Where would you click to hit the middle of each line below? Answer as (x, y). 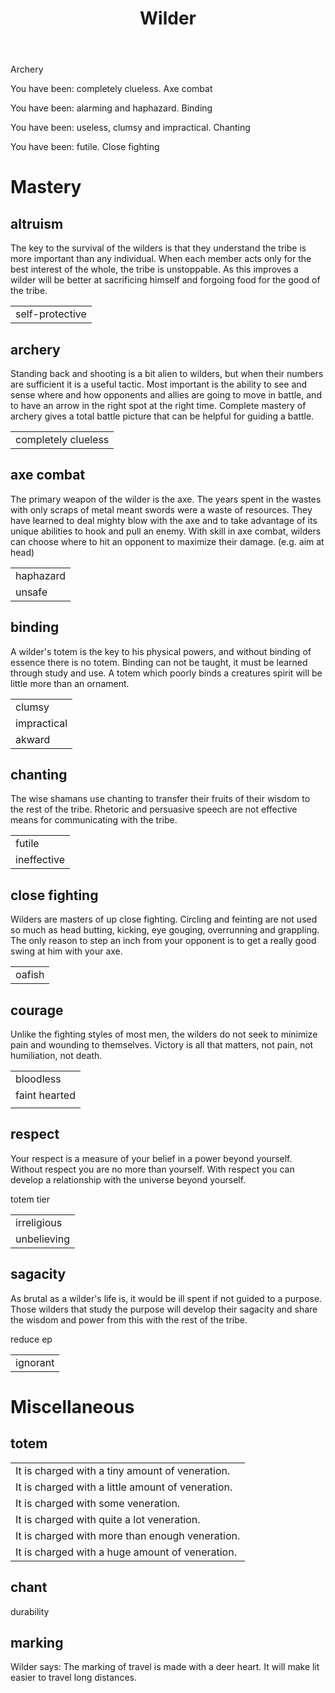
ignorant (35, 1362)
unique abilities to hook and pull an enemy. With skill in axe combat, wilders (166, 531)
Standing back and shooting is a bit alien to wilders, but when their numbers (167, 373)
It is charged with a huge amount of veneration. (126, 1552)
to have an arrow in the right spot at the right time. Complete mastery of (158, 405)
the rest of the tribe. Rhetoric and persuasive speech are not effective (154, 809)
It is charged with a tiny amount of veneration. (123, 1470)
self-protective (51, 314)
